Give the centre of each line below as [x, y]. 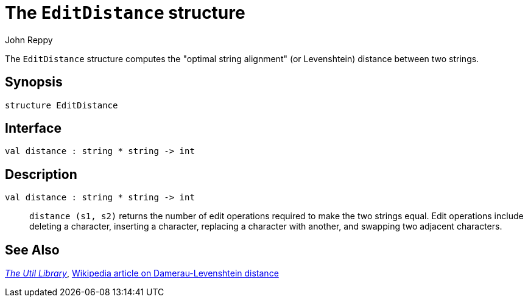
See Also [32, 250]
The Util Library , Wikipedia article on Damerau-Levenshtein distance [142, 273]
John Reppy [29, 40]
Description [41, 174]
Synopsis [34, 82]
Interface [33, 128]
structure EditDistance [62, 105]
